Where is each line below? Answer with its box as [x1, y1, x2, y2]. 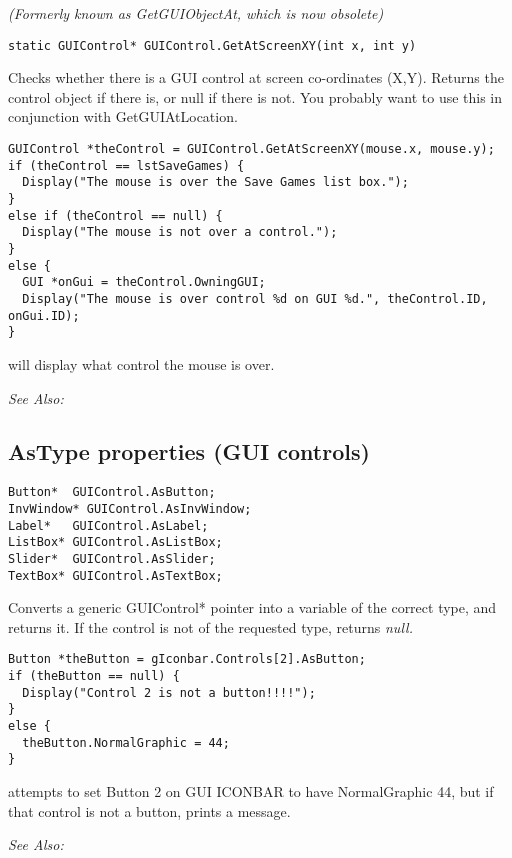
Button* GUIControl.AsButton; [8, 485, 216, 500]
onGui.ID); [8, 308, 80, 323]
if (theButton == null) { [8, 669, 180, 684]
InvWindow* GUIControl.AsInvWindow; [8, 501, 252, 516]
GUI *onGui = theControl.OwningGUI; [22, 275, 266, 290]
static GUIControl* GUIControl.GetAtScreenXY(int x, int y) [8, 38, 417, 53]
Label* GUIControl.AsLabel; [8, 518, 209, 533]
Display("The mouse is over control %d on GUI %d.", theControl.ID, [22, 291, 488, 306]
